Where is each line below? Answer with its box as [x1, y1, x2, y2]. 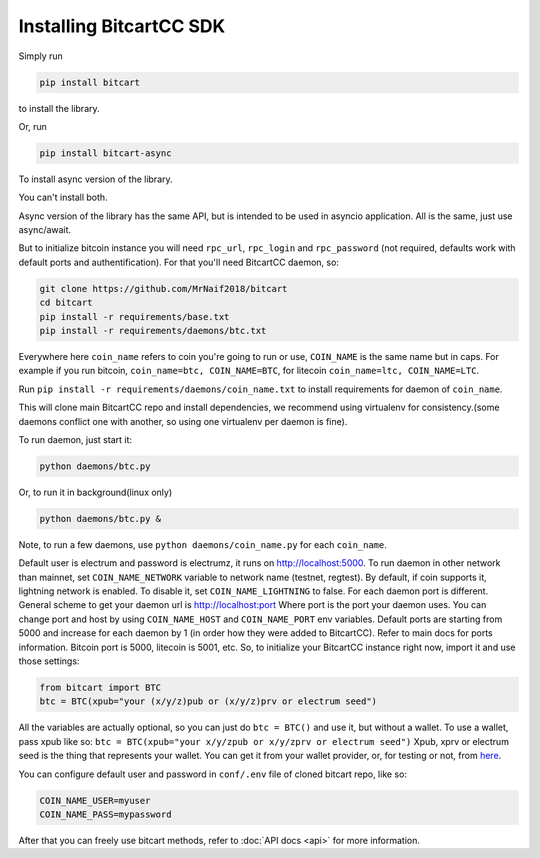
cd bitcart [39, 297, 93, 309]
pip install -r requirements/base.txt [39, 311, 230, 322]
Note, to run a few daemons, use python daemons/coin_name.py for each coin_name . [18, 538, 387, 550]
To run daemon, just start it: [18, 433, 133, 445]
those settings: [18, 655, 80, 667]
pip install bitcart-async [39, 147, 172, 159]
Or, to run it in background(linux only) [18, 486, 173, 498]
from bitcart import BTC [39, 681, 162, 693]
